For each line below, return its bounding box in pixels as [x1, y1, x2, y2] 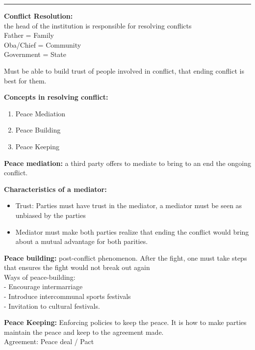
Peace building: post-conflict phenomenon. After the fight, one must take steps [4, 252, 247, 263]
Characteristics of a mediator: [4, 184, 107, 194]
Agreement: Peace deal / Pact [4, 336, 94, 347]
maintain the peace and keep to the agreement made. [4, 326, 164, 337]
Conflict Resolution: [4, 11, 73, 21]
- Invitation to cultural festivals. [4, 300, 100, 311]
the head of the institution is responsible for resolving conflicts [4, 20, 192, 30]
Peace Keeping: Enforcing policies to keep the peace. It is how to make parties [4, 317, 247, 327]
